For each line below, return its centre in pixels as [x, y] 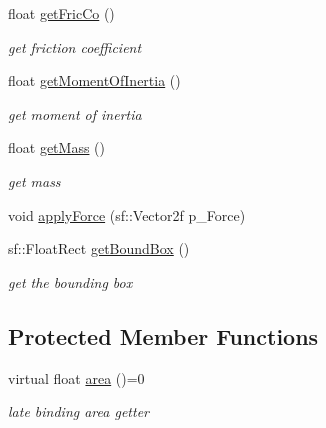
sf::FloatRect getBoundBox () [99, 248]
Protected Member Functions [163, 335]
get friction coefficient [75, 46]
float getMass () [57, 147]
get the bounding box [70, 281]
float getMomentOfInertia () [94, 80]
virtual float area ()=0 [76, 377]
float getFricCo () [61, 13]
